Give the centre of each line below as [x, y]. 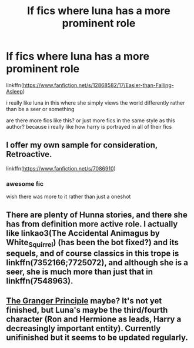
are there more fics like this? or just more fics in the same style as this [91, 120]
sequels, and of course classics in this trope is [93, 253]
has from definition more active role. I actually [92, 224]
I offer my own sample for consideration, [82, 145]
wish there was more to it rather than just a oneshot [68, 197]
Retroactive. [29, 154]
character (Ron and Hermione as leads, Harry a [94, 319]
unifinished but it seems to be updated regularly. [97, 338]
